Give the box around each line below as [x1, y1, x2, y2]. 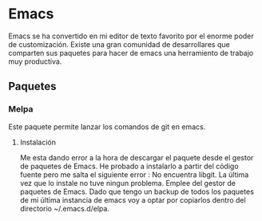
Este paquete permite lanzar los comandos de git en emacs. [8, 121, 206, 132]
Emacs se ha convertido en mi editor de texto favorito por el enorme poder [8, 31, 254, 41]
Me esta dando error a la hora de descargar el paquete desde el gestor [19, 152, 254, 162]
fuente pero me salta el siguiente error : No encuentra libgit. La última [19, 169, 249, 180]
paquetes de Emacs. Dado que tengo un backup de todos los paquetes [19, 187, 254, 196]
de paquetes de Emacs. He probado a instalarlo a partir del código [19, 161, 239, 171]
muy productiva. [8, 57, 62, 66]
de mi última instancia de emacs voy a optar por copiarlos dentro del [19, 195, 246, 204]
